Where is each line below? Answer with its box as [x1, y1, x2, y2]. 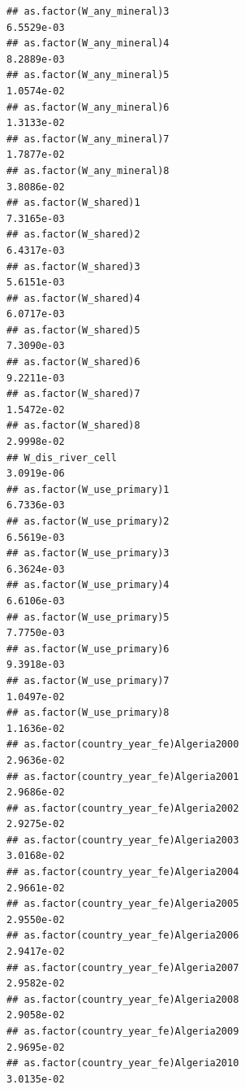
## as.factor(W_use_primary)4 [6, 579, 170, 591]
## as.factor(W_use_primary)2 [6, 516, 170, 527]
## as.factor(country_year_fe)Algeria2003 [6, 834, 239, 846]
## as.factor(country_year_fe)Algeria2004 [6, 866, 239, 878]
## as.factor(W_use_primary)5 [6, 611, 170, 623]
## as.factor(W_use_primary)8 [6, 707, 170, 719]
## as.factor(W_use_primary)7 [6, 674, 170, 686]
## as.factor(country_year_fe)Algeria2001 [6, 770, 239, 782]
